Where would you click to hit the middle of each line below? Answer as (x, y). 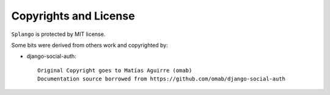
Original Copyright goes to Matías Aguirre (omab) (115, 70)
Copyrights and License (73, 16)
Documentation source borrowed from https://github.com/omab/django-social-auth (162, 79)
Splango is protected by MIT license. (58, 34)
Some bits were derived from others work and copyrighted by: (90, 45)
